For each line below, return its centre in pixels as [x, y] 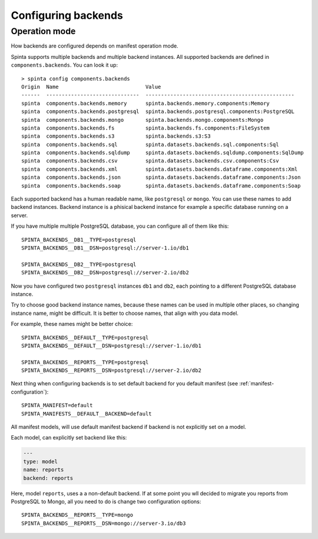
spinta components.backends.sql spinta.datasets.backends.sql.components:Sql [150, 144]
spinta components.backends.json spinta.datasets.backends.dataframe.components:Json [161, 177]
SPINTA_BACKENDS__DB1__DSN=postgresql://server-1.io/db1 [105, 248]
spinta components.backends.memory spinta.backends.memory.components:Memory [146, 103]
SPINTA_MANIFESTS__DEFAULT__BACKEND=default [87, 414]
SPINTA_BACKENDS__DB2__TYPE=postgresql [79, 264]
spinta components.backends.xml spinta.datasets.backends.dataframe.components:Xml [160, 169]
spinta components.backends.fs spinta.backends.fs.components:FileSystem [146, 128]
